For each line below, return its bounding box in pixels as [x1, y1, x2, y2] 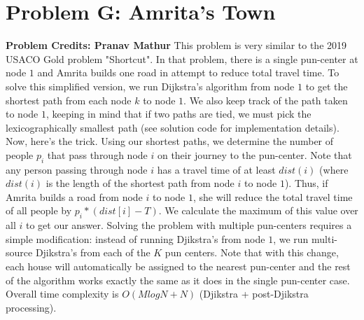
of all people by [6, 203, 72, 218]
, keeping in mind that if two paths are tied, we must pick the [45, 106, 311, 121]
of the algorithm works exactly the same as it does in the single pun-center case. [6, 272, 350, 287]
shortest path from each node [6, 92, 132, 107]
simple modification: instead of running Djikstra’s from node [6, 231, 265, 246]
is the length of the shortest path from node [45, 176, 234, 190]
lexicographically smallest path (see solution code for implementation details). [6, 120, 339, 134]
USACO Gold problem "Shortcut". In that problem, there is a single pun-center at [6, 51, 358, 66]
